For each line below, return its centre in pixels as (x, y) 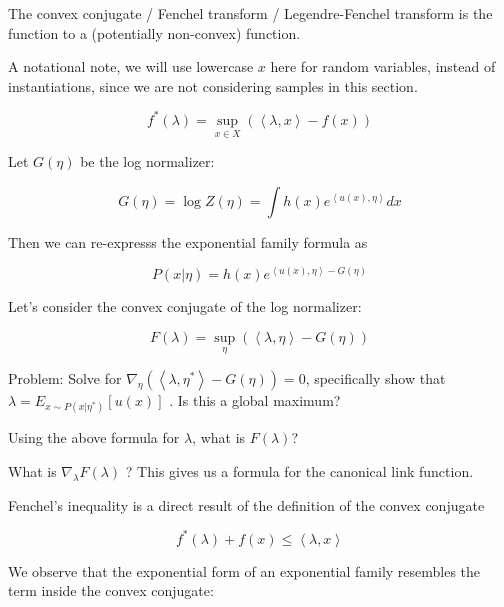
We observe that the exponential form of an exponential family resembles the (244, 570)
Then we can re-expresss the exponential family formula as (188, 241)
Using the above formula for (94, 437)
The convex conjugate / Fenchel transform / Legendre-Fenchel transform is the (250, 13)
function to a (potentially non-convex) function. (154, 32)
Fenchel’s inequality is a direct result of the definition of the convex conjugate (246, 504)
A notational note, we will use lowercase (131, 66)
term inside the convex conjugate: (111, 590)
